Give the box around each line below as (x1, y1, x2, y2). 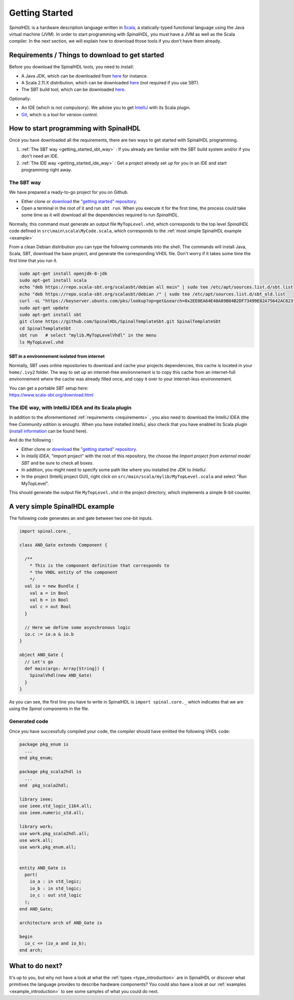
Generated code (9, 718, 49, 725)
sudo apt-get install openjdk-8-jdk (19, 270, 108, 276)
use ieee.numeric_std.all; (19, 810, 84, 816)
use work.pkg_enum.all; (19, 844, 77, 850)
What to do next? (9, 962, 63, 970)
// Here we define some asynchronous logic (24, 625, 131, 630)
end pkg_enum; (19, 755, 53, 761)
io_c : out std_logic (29, 893, 82, 898)
